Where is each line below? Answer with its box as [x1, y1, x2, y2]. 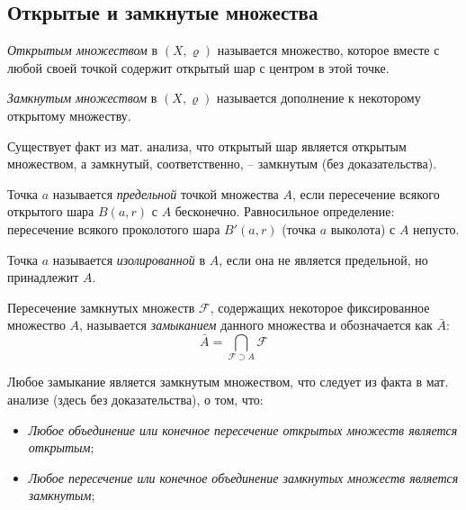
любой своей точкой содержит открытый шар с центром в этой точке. [7, 58, 390, 77]
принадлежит [7, 268, 79, 287]
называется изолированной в [52, 250, 206, 269]
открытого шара [7, 202, 94, 221]
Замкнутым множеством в [7, 88, 157, 107]
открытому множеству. [7, 105, 131, 124]
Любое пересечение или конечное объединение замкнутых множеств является [28, 468, 459, 487]
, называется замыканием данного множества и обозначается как [79, 315, 433, 334]
